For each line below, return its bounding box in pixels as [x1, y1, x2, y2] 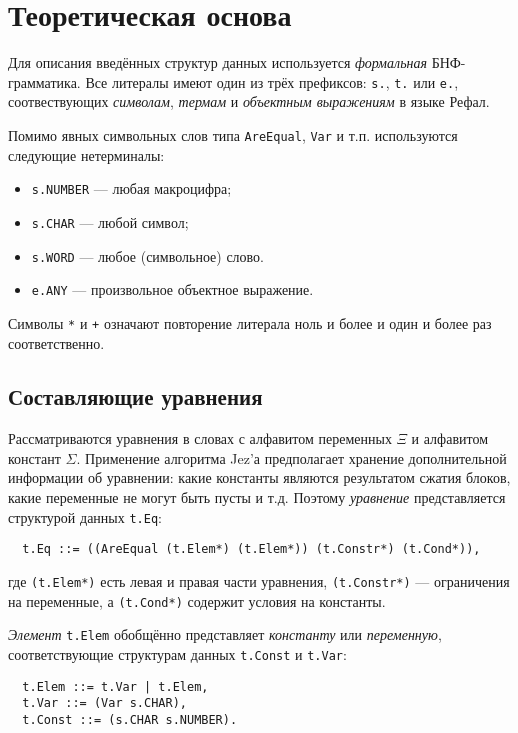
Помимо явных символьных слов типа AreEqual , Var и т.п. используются [8, 124, 458, 145]
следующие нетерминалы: [8, 144, 165, 165]
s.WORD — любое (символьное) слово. [31, 245, 264, 266]
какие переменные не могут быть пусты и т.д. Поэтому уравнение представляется [8, 487, 506, 508]
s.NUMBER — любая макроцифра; [31, 178, 232, 199]
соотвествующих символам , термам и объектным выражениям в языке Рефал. [8, 91, 490, 112]
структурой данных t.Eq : [8, 506, 162, 527]
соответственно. [8, 332, 105, 353]
